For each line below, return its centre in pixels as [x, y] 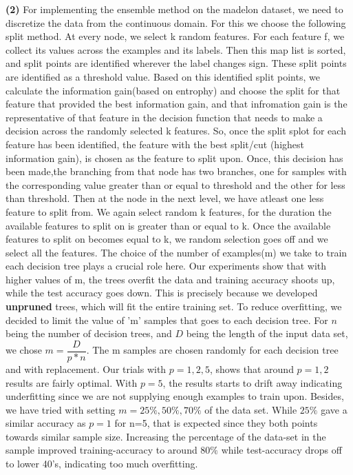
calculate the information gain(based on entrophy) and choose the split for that [173, 90]
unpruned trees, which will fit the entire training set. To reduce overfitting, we [174, 306]
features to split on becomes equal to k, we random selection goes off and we [167, 239]
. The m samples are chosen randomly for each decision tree [212, 350]
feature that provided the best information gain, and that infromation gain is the [176, 104]
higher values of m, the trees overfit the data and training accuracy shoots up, [170, 279]
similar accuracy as [46, 423]
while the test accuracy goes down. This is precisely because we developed [162, 293]
